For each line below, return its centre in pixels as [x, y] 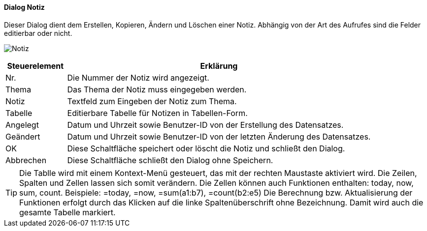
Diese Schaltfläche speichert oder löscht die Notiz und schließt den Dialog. [206, 148]
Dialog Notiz [24, 7]
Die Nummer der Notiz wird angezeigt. [138, 77]
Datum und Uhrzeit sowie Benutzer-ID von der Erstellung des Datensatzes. [205, 125]
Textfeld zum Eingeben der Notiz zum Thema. [152, 101]
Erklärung [219, 66]
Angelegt [22, 125]
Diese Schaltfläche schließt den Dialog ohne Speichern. [170, 160]
